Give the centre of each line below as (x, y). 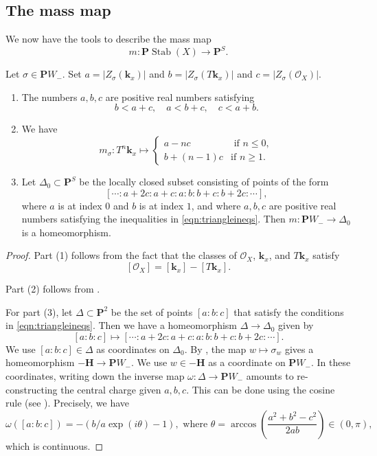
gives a (299, 349)
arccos (243, 424)
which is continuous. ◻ (55, 445)
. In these (331, 362)
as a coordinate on (247, 362)
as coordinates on (133, 349)
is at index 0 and (93, 205)
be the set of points (152, 311)
